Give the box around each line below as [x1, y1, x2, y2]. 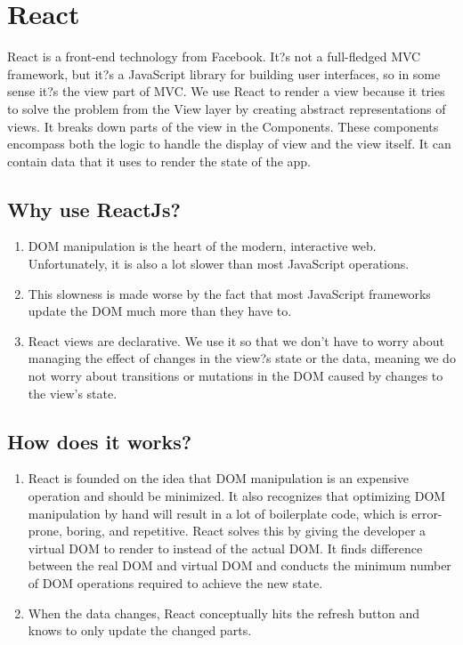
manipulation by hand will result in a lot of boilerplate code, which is [28, 504, 408, 522]
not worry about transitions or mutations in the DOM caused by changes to [28, 367, 443, 385]
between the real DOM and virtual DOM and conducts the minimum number [28, 556, 451, 575]
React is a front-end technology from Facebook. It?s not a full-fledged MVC [7, 47, 421, 66]
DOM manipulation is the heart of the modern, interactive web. [28, 237, 377, 255]
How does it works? [7, 427, 192, 455]
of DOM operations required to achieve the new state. [28, 574, 323, 592]
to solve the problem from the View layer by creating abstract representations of [7, 99, 446, 117]
